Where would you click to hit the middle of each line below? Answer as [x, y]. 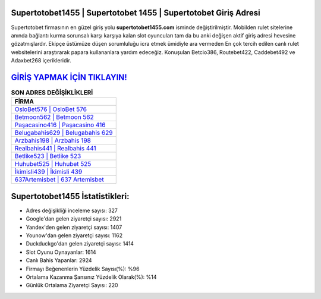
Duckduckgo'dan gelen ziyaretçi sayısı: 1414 [80, 244]
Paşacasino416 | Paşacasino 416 [60, 125]
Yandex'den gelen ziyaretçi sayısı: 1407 [74, 227]
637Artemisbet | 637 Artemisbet [59, 180]
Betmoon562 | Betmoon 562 [54, 117]
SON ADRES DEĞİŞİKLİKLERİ [52, 93]
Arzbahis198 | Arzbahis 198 [53, 141]
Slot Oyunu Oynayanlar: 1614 [61, 252]
